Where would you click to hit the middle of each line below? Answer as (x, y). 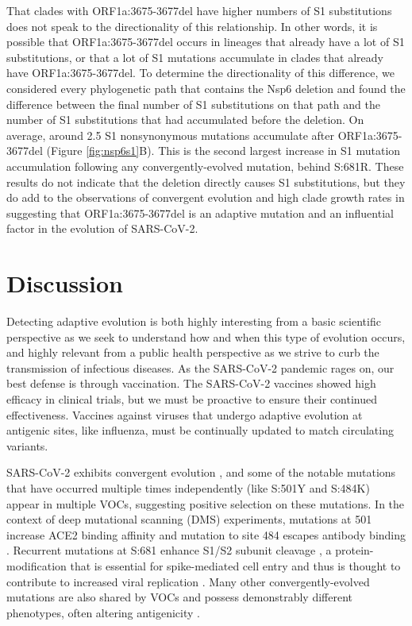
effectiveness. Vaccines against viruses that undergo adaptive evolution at (185, 414)
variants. (27, 445)
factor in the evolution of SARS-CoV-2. (102, 228)
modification (37, 565)
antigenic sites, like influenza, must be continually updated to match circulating (200, 430)
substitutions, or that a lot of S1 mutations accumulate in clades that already (195, 57)
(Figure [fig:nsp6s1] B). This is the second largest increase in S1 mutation (223, 151)
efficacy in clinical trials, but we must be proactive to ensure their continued (192, 399)
